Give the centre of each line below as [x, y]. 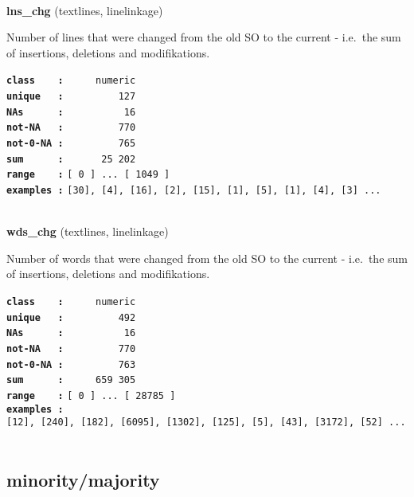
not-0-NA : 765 [71, 143]
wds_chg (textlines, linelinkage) [88, 231]
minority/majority [83, 479]
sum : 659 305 [71, 380]
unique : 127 [71, 97]
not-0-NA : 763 [71, 364]
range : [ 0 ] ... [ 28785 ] [91, 395]
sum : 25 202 [71, 159]
